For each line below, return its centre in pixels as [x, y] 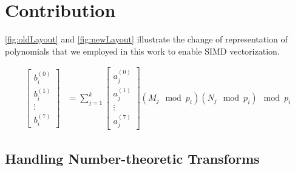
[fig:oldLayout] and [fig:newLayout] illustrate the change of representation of [146, 39]
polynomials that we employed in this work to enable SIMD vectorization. [142, 51]
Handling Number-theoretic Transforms [132, 158]
